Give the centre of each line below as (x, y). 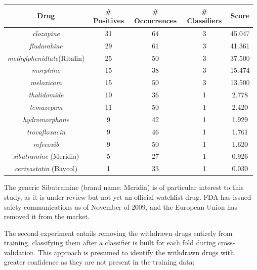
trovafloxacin (46, 131)
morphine (46, 70)
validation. (20, 252)
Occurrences (155, 21)
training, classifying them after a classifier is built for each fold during (110, 243)
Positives (108, 21)
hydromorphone (46, 119)
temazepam (46, 107)
